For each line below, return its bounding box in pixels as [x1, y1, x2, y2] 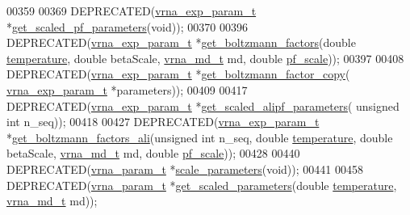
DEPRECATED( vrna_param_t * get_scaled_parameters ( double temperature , [6, 176, 397, 193]
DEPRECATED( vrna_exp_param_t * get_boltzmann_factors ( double [6, 34, 356, 51]
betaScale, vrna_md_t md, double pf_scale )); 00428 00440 [6, 145, 300, 162]
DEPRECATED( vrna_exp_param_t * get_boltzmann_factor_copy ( [6, 65, 350, 82]
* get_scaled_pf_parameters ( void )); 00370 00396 [6, 18, 248, 35]
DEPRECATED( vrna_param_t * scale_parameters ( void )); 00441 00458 [6, 160, 363, 177]
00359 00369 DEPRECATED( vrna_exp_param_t [6, 2, 257, 19]
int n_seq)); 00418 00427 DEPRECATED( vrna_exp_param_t [6, 113, 320, 130]
